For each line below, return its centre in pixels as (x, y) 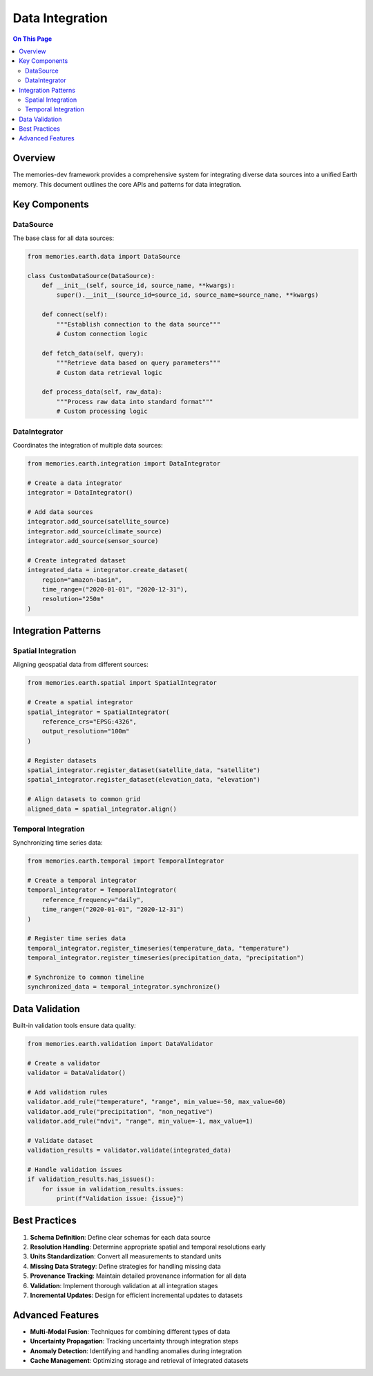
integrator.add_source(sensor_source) (93, 541)
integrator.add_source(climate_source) (95, 531)
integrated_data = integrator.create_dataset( (107, 570)
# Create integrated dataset (77, 560)
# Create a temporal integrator (82, 881)
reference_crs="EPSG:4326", (89, 722)
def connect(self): (75, 314)
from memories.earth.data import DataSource (104, 256)
